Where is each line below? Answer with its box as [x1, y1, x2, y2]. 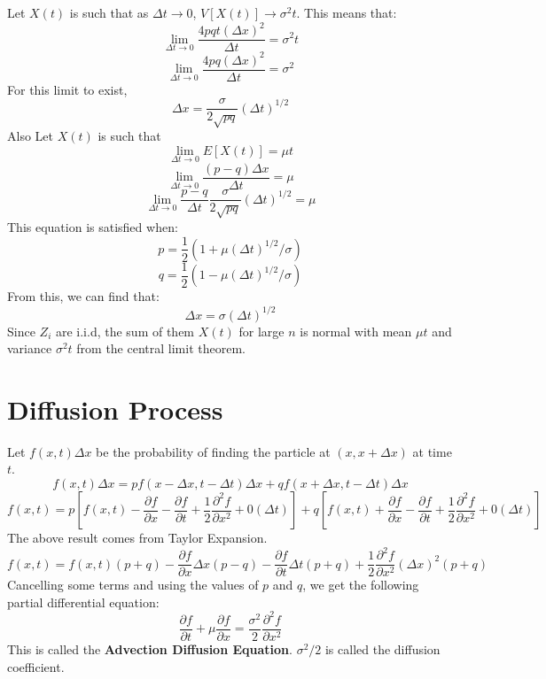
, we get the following [302, 575, 419, 594]
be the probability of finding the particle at [96, 442, 331, 460]
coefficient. [7, 657, 65, 675]
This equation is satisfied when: [7, 217, 178, 235]
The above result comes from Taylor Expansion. [7, 529, 268, 547]
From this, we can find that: [7, 287, 160, 305]
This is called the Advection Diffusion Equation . [7, 639, 292, 658]
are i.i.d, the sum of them [55, 321, 195, 340]
